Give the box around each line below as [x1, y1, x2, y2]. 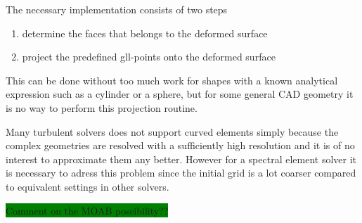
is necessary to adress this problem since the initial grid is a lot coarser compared [6, 165, 356, 180]
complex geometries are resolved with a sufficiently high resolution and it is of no [6, 138, 355, 153]
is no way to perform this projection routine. [6, 100, 198, 115]
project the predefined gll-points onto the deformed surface [22, 49, 276, 64]
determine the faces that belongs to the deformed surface [22, 25, 268, 40]
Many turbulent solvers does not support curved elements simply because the [6, 124, 339, 139]
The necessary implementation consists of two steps [6, 2, 228, 16]
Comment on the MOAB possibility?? [6, 203, 169, 217]
